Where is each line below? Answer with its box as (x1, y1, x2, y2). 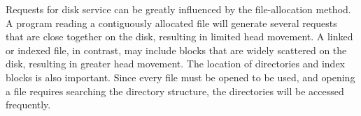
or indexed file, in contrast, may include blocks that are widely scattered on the (6, 42, 347, 57)
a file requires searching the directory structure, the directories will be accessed (6, 83, 344, 98)
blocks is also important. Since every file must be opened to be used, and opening (6, 69, 355, 84)
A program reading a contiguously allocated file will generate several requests (6, 15, 337, 30)
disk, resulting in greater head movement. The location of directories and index (6, 56, 345, 71)
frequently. (6, 97, 51, 112)
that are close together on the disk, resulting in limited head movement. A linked (6, 29, 353, 44)
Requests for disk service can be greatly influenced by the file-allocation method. (6, 2, 351, 16)
